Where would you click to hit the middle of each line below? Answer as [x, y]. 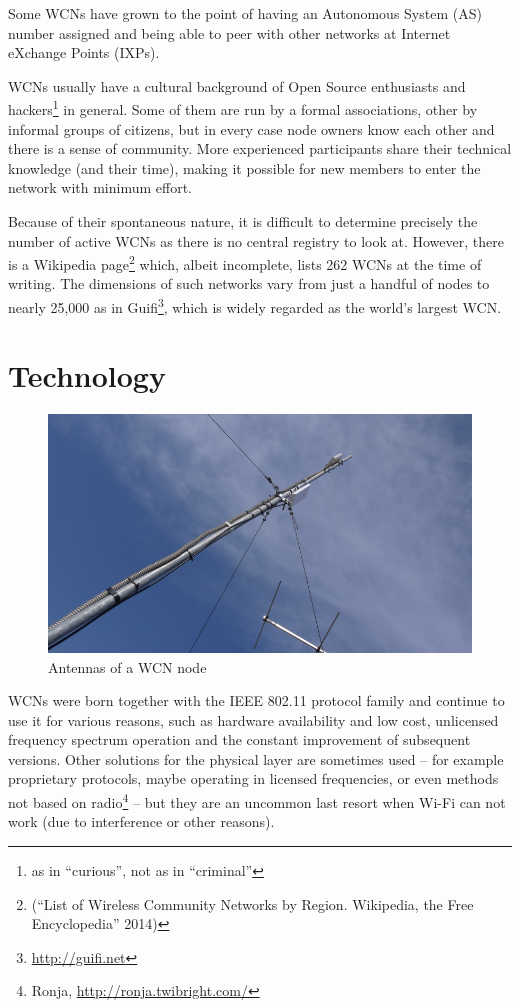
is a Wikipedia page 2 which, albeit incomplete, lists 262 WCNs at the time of [245, 262]
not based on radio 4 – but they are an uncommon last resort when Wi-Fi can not [257, 800]
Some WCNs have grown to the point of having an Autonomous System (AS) [245, 13]
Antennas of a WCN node [127, 666]
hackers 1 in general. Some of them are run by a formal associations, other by [243, 108]
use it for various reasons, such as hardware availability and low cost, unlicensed [253, 719]
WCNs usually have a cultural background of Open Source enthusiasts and [237, 85]
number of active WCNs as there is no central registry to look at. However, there [256, 240]
